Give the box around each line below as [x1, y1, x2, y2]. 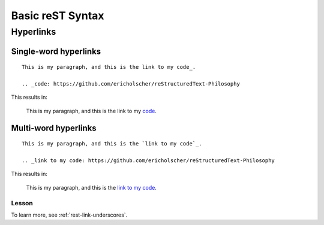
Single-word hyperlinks [11, 46, 101, 56]
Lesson [11, 199, 33, 207]
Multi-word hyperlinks [11, 123, 97, 133]
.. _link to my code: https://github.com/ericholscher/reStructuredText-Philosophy [22, 157, 275, 164]
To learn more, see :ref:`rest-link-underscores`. [11, 211, 128, 218]
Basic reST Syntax [11, 9, 104, 22]
